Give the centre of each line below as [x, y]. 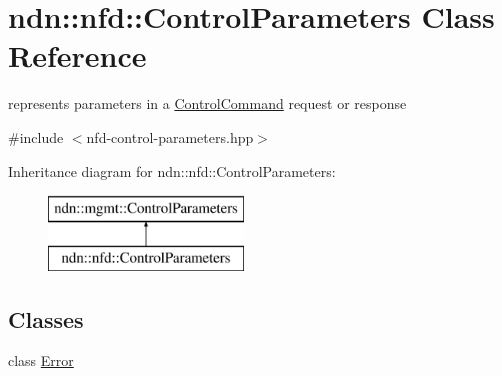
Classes [46, 318]
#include [36, 136]
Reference [77, 55]
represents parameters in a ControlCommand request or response [207, 103]
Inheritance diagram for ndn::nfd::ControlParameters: [172, 170]
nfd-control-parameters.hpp [170, 136]
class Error [41, 360]
